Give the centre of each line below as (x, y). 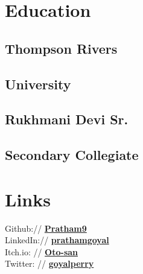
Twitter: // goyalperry (49, 263)
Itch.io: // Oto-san (42, 251)
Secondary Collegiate (72, 155)
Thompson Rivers (61, 48)
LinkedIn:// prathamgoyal (57, 240)
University (38, 84)
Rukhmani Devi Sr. (67, 119)
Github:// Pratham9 (46, 228)
